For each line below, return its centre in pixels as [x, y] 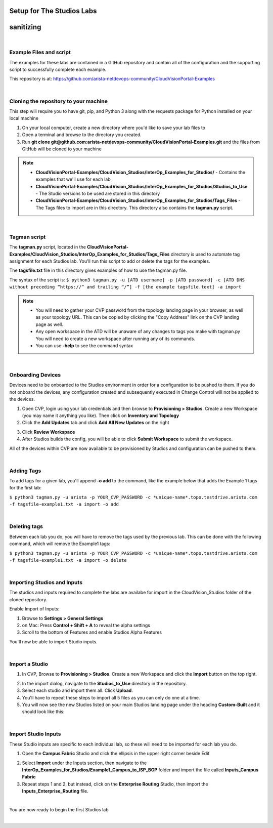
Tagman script [28, 237]
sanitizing [25, 27]
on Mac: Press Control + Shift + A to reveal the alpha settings [86, 626]
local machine [24, 118]
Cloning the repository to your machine [59, 101]
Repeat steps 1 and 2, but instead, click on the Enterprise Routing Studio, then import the [115, 784]
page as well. [49, 324]
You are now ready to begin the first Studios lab [59, 809]
